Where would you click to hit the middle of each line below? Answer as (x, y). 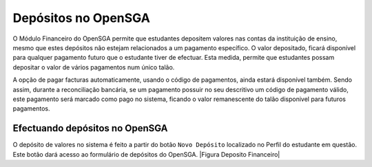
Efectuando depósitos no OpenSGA (90, 128)
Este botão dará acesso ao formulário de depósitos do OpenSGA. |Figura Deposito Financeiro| (146, 154)
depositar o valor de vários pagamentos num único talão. (94, 67)
